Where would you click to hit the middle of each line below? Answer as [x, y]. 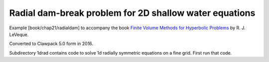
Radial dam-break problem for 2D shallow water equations [132, 13]
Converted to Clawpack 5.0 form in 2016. [51, 44]
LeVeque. [19, 34]
